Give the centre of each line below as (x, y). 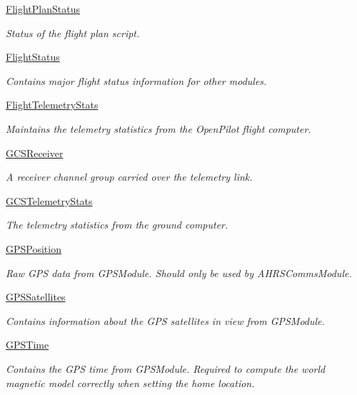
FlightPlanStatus (43, 9)
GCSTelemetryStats (49, 200)
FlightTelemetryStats (52, 105)
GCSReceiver (35, 152)
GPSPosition (34, 248)
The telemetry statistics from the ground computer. (117, 225)
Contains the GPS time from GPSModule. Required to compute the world (166, 368)
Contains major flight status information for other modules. (136, 80)
